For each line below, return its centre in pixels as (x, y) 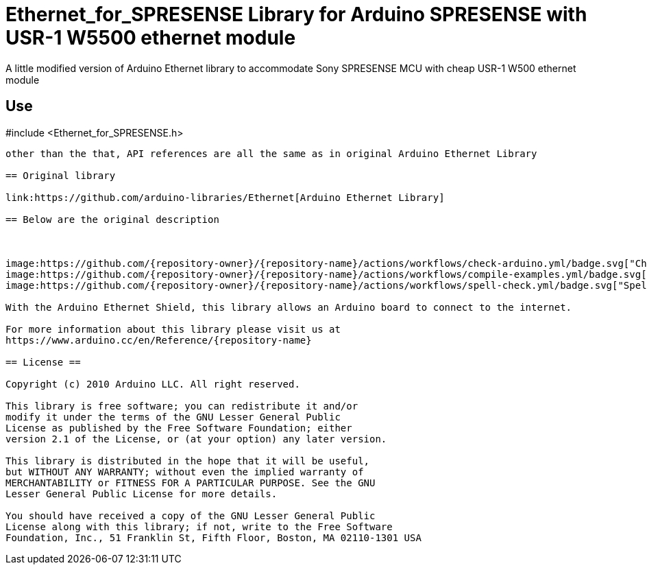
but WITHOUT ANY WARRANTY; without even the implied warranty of (185, 472)
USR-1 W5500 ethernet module (151, 38)
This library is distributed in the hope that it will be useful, (188, 461)
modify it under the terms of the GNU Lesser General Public (173, 417)
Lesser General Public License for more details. (142, 494)
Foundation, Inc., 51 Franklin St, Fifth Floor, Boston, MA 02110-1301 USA (213, 537)
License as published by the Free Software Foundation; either (179, 428)
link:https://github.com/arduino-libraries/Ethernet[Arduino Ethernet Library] (225, 197)
